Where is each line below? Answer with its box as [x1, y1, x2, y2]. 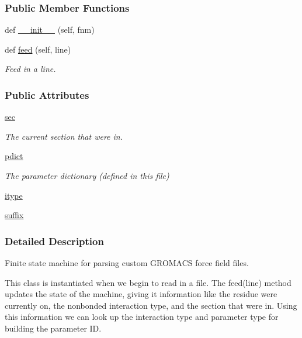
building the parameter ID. [5, 322, 102, 334]
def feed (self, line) [5, 43, 71, 55]
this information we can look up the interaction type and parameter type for [5, 311, 279, 323]
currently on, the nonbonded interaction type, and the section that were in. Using [5, 299, 297, 311]
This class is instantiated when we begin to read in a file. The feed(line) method [5, 276, 291, 288]
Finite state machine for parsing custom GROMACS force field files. [5, 257, 249, 268]
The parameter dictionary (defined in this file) [5, 170, 169, 181]
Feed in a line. [5, 63, 56, 75]
